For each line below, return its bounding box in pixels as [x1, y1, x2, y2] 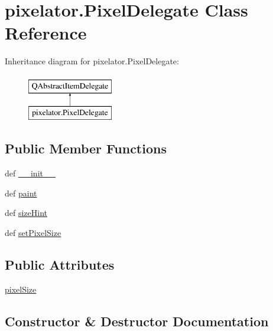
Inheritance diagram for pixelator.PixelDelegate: [5, 55, 179, 67]
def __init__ [5, 167, 56, 179]
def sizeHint [5, 207, 48, 219]
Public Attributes [5, 255, 115, 274]
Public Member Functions [5, 139, 167, 158]
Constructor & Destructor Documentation [5, 312, 269, 330]
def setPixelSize [5, 227, 61, 239]
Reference [5, 21, 87, 45]
